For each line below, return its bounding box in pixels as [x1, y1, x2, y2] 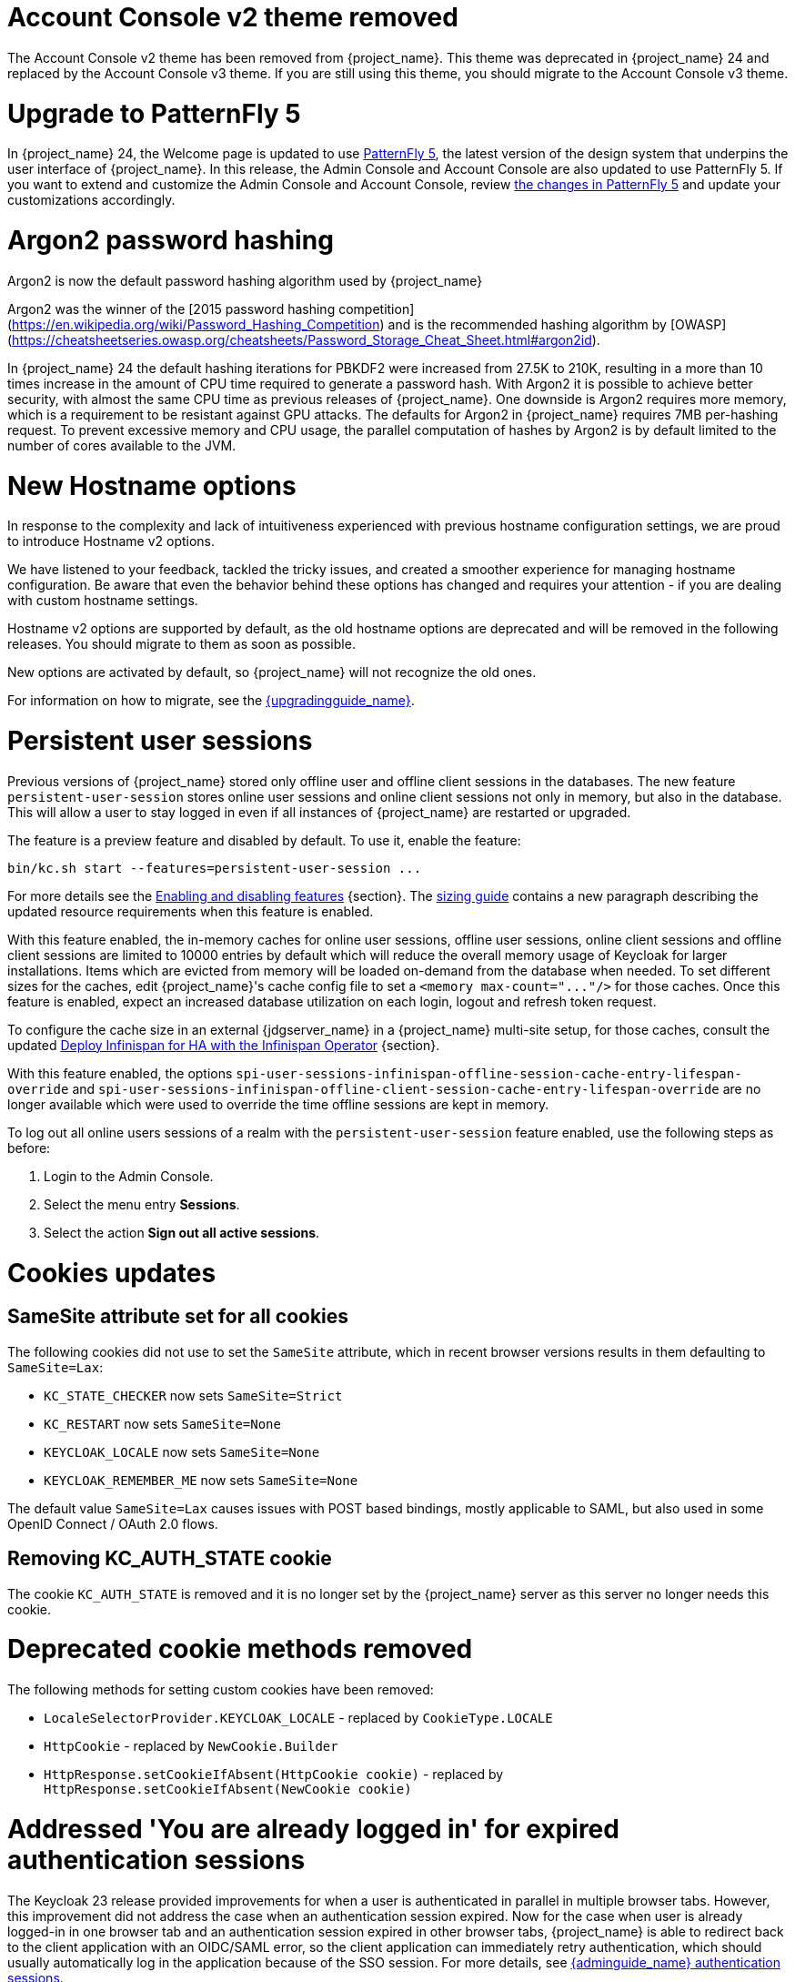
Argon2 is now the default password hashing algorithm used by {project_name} [7, 272, 483, 288]
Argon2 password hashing [7, 225, 334, 256]
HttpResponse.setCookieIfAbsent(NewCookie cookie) [44, 1782, 412, 1797]
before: [7, 1139, 51, 1156]
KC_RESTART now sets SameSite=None [44, 1415, 281, 1431]
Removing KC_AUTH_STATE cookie [7, 1547, 332, 1571]
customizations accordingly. [7, 192, 176, 208]
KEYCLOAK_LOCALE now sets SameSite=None [44, 1443, 320, 1460]
